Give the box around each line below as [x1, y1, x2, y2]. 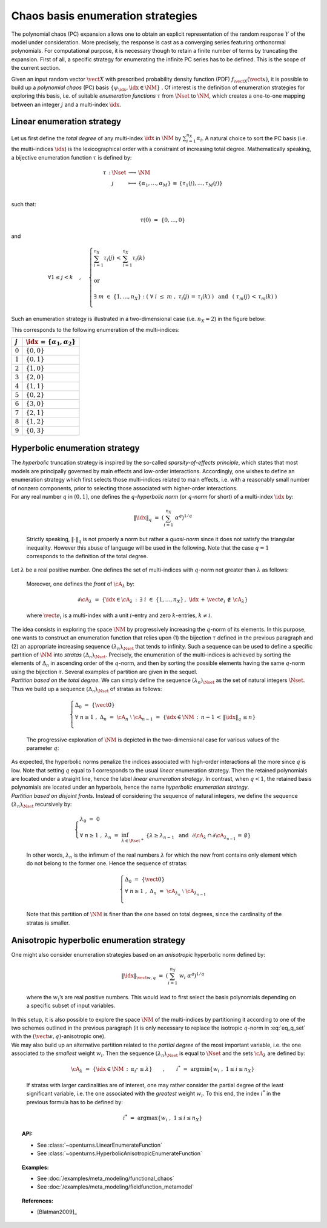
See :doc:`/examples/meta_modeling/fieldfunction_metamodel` [37, 1183, 194, 1190]
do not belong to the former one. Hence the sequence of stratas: [26, 860, 188, 867]
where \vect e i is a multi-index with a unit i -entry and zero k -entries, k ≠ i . [26, 612, 213, 621]
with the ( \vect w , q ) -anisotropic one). [11, 1033, 106, 1040]
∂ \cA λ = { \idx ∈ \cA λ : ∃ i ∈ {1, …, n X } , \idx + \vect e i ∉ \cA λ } [78, 596, 248, 604]
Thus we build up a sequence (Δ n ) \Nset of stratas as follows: [11, 685, 162, 694]
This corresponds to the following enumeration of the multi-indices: [11, 326, 180, 334]
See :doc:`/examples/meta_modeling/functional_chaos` [37, 1175, 175, 1182]
